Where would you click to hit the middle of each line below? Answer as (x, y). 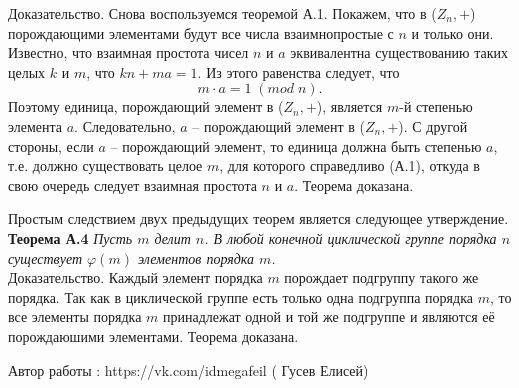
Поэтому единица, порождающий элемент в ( (146, 106)
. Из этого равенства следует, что (298, 71)
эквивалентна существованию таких (399, 52)
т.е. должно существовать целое (105, 165)
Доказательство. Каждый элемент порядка (135, 277)
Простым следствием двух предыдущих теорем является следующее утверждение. (258, 218)
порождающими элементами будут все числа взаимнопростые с (201, 32)
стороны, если (51, 145)
